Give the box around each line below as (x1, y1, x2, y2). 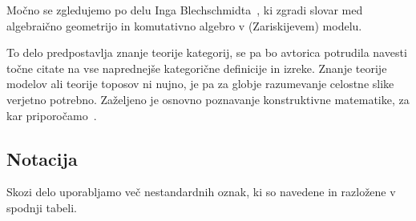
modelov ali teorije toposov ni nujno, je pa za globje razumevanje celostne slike (6, 75, 394, 92)
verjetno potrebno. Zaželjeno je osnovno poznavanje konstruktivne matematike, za (6, 90, 410, 107)
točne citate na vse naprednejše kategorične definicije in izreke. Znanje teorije (6, 59, 387, 76)
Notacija (6, 146, 78, 171)
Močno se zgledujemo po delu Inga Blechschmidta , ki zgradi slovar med (6, 2, 363, 18)
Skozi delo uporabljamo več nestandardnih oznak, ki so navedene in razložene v (6, 183, 396, 200)
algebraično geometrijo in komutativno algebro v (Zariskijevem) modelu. (6, 17, 362, 34)
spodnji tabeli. (6, 199, 78, 215)
